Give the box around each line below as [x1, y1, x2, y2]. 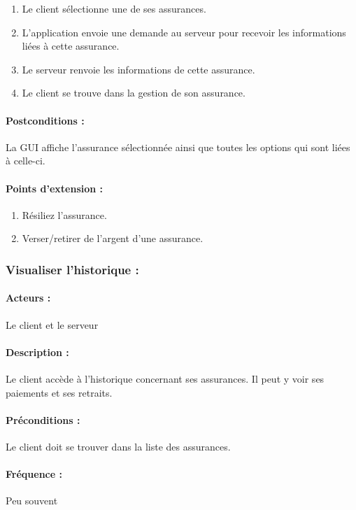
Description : [6, 344, 69, 359]
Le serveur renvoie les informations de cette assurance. [22, 62, 255, 76]
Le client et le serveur [6, 317, 99, 332]
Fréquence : [6, 467, 62, 481]
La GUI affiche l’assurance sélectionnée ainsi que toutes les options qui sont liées [6, 139, 350, 154]
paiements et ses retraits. [6, 385, 113, 399]
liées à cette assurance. [22, 38, 120, 53]
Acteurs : [6, 290, 51, 305]
